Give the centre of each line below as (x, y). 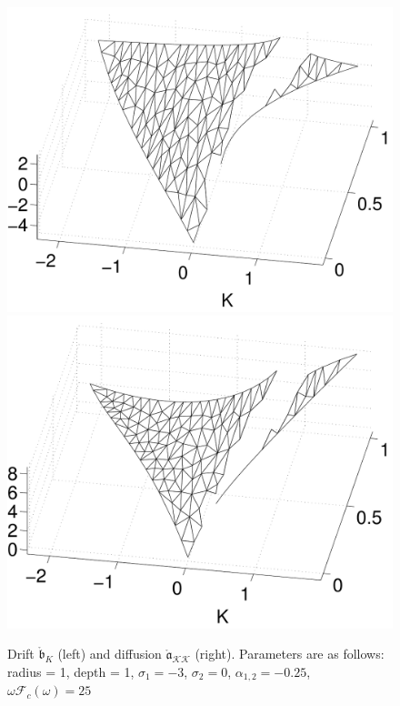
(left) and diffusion (110, 654)
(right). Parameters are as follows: (290, 654)
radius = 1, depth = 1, (71, 672)
